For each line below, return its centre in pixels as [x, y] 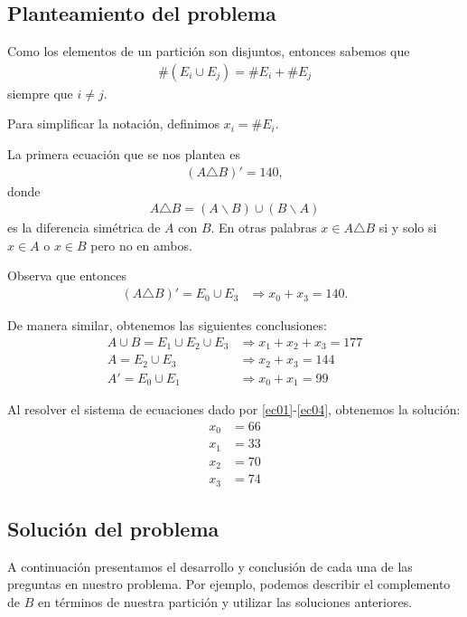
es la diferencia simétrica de [84, 228]
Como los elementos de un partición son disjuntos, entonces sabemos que [209, 51]
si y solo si [408, 228]
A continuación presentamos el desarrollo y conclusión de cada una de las [210, 566]
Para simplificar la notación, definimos [113, 123]
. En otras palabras [264, 228]
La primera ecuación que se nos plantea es [124, 154]
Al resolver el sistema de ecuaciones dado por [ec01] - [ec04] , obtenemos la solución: [234, 409]
